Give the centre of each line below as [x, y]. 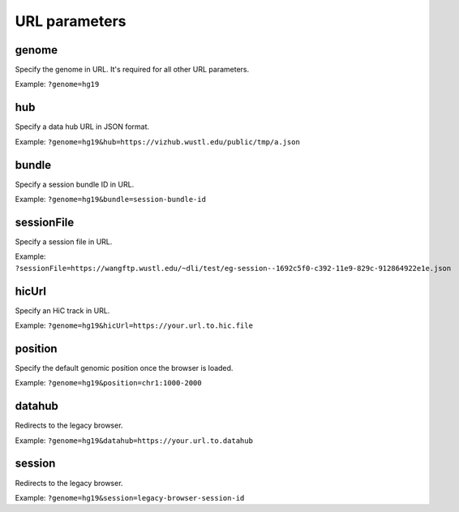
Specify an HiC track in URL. [62, 310]
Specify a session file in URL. [64, 241]
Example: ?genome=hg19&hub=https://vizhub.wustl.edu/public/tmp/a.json [157, 141]
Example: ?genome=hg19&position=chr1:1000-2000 [108, 383]
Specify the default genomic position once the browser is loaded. [124, 368]
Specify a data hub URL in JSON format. [82, 127]
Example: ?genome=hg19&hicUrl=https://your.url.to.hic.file [134, 325]
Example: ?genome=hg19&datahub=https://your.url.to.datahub [134, 440]
